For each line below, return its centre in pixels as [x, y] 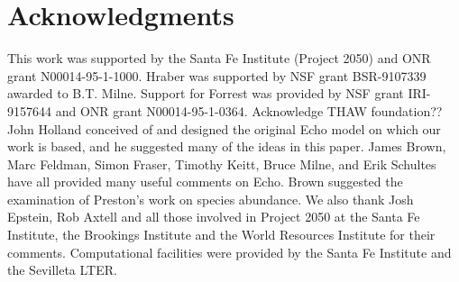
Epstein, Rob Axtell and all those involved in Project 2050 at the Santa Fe [214, 217]
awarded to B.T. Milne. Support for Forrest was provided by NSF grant [206, 93]
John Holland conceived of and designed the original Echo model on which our [224, 128]
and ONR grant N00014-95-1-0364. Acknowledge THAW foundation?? [249, 110]
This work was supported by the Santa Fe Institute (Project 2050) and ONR [219, 58]
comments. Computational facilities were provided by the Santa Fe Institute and [229, 252]
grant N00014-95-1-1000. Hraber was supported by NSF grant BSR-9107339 [217, 75]
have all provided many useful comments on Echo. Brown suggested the [205, 182]
